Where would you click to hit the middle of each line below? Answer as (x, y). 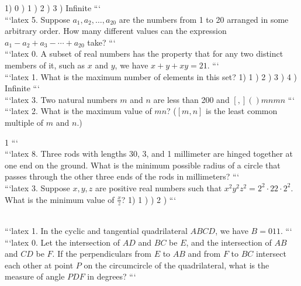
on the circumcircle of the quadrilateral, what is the (177, 265)
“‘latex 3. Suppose (37, 187)
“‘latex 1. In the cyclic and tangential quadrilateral (96, 230)
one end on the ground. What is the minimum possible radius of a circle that (143, 165)
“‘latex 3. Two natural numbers (61, 99)
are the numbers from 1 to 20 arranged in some (204, 19)
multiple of (24, 122)
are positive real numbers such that (158, 187)
